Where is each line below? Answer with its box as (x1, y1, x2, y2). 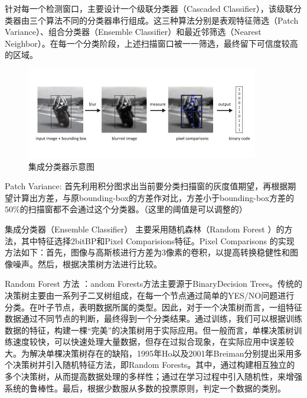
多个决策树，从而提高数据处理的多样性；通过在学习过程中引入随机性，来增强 (5, 370, 302, 383)
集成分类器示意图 (28, 160, 94, 172)
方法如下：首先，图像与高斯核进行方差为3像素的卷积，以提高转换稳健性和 (5, 246, 290, 258)
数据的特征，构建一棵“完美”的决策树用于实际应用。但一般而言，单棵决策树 (5, 323, 294, 336)
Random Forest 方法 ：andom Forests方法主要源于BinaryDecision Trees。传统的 (5, 277, 302, 290)
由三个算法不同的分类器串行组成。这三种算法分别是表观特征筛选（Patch (21, 14, 299, 26)
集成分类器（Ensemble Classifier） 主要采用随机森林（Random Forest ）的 (5, 222, 285, 235)
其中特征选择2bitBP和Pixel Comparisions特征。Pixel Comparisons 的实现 (21, 234, 295, 247)
